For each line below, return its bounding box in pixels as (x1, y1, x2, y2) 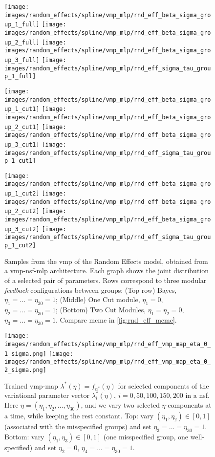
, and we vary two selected (81, 399, 160, 410)
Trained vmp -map (4, 380, 58, 391)
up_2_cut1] (4, 123, 40, 131)
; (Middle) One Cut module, (55, 294, 140, 305)
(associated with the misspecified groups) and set (4, 421, 151, 431)
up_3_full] (4, 56, 40, 64)
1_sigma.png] (4, 350, 46, 357)
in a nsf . (185, 390, 210, 400)
